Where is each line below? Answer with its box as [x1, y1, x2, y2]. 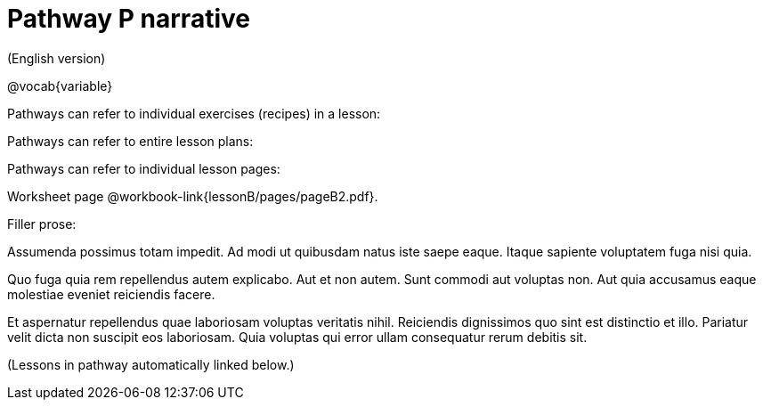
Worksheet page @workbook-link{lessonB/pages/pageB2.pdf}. [7, 188, 378, 204]
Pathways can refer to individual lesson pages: [7, 160, 280, 176]
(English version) [7, 50, 106, 66]
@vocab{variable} [7, 77, 113, 94]
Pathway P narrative [7, 4, 250, 34]
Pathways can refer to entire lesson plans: [7, 133, 254, 149]
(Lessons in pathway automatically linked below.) [7, 356, 295, 372]
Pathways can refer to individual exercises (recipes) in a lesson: [7, 105, 381, 121]
